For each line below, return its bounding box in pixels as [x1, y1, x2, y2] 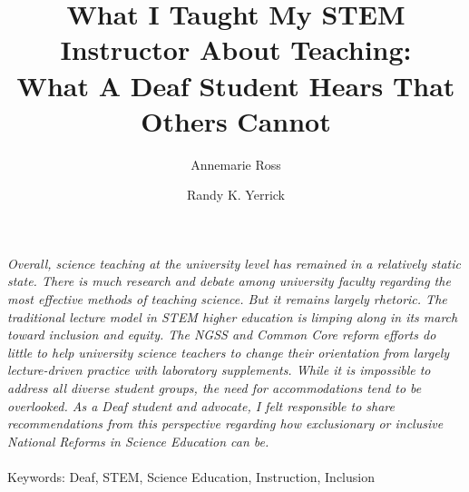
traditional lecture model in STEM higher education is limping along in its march [7, 307, 458, 326]
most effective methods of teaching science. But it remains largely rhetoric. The [7, 290, 447, 309]
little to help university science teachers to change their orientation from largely [7, 342, 450, 361]
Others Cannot [141, 102, 331, 139]
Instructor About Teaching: [60, 31, 412, 68]
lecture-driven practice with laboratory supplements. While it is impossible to [7, 360, 431, 379]
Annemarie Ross [191, 154, 281, 173]
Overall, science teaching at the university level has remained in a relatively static [7, 253, 461, 272]
